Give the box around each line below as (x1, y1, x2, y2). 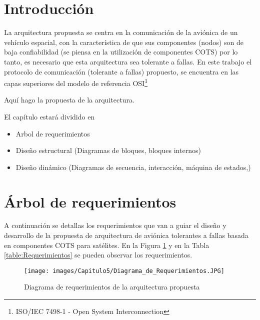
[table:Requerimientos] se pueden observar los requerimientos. (4, 249, 192, 260)
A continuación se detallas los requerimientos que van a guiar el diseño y (4, 220, 226, 230)
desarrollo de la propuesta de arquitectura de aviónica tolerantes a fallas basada (4, 230, 248, 240)
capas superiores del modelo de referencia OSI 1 (4, 76, 147, 88)
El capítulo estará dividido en (4, 111, 95, 121)
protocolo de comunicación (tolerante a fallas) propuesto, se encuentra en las (4, 66, 239, 76)
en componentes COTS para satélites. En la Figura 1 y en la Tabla (4, 239, 209, 250)
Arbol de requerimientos (15, 128, 90, 138)
